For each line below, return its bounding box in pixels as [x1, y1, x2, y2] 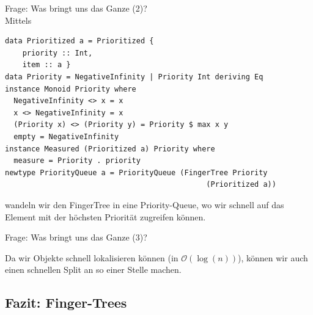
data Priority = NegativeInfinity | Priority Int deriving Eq [5, 72, 263, 81]
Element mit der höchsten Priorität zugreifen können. [5, 210, 206, 223]
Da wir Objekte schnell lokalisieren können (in [5, 251, 179, 264]
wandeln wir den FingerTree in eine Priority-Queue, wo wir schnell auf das [5, 198, 284, 211]
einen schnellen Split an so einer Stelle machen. [5, 263, 182, 276]
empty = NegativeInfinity [13, 132, 119, 141]
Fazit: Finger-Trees [5, 293, 127, 312]
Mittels [5, 13, 32, 26]
